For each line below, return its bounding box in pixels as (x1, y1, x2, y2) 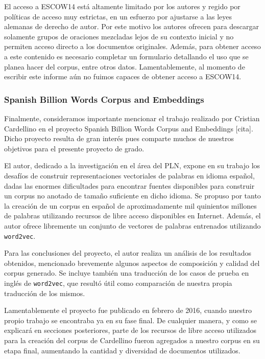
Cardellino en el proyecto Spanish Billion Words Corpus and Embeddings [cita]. (4, 123, 253, 133)
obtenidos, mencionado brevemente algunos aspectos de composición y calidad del (4, 257, 260, 268)
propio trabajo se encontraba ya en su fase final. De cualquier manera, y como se (4, 315, 257, 325)
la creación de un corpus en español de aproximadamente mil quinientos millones (4, 200, 257, 211)
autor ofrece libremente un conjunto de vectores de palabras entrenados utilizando (4, 220, 261, 231)
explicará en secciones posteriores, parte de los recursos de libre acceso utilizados (4, 325, 257, 335)
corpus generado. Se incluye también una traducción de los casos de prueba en (4, 267, 249, 278)
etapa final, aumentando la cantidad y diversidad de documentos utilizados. (4, 345, 240, 355)
